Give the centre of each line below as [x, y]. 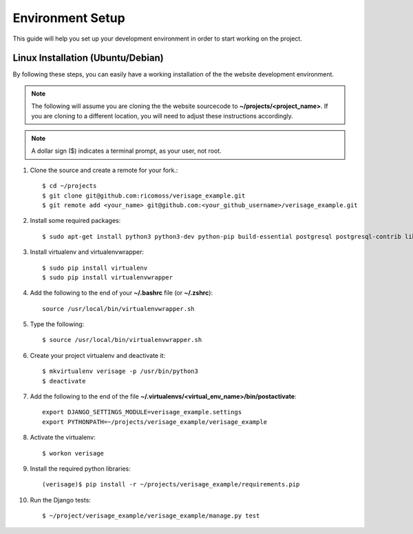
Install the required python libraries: [80, 469]
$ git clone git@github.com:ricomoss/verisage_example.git [144, 195]
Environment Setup [69, 18]
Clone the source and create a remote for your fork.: [104, 170]
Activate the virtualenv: [63, 438]
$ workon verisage [73, 453]
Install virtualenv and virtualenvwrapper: [87, 252]
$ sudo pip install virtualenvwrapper [108, 277]
